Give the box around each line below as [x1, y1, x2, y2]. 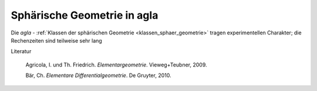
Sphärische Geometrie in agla [11, 9, 158, 22]
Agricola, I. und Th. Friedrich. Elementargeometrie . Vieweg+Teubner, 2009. [25, 61, 208, 68]
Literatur [11, 48, 32, 55]
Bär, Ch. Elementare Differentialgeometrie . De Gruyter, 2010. [25, 72, 171, 79]
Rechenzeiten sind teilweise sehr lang [11, 37, 102, 44]
